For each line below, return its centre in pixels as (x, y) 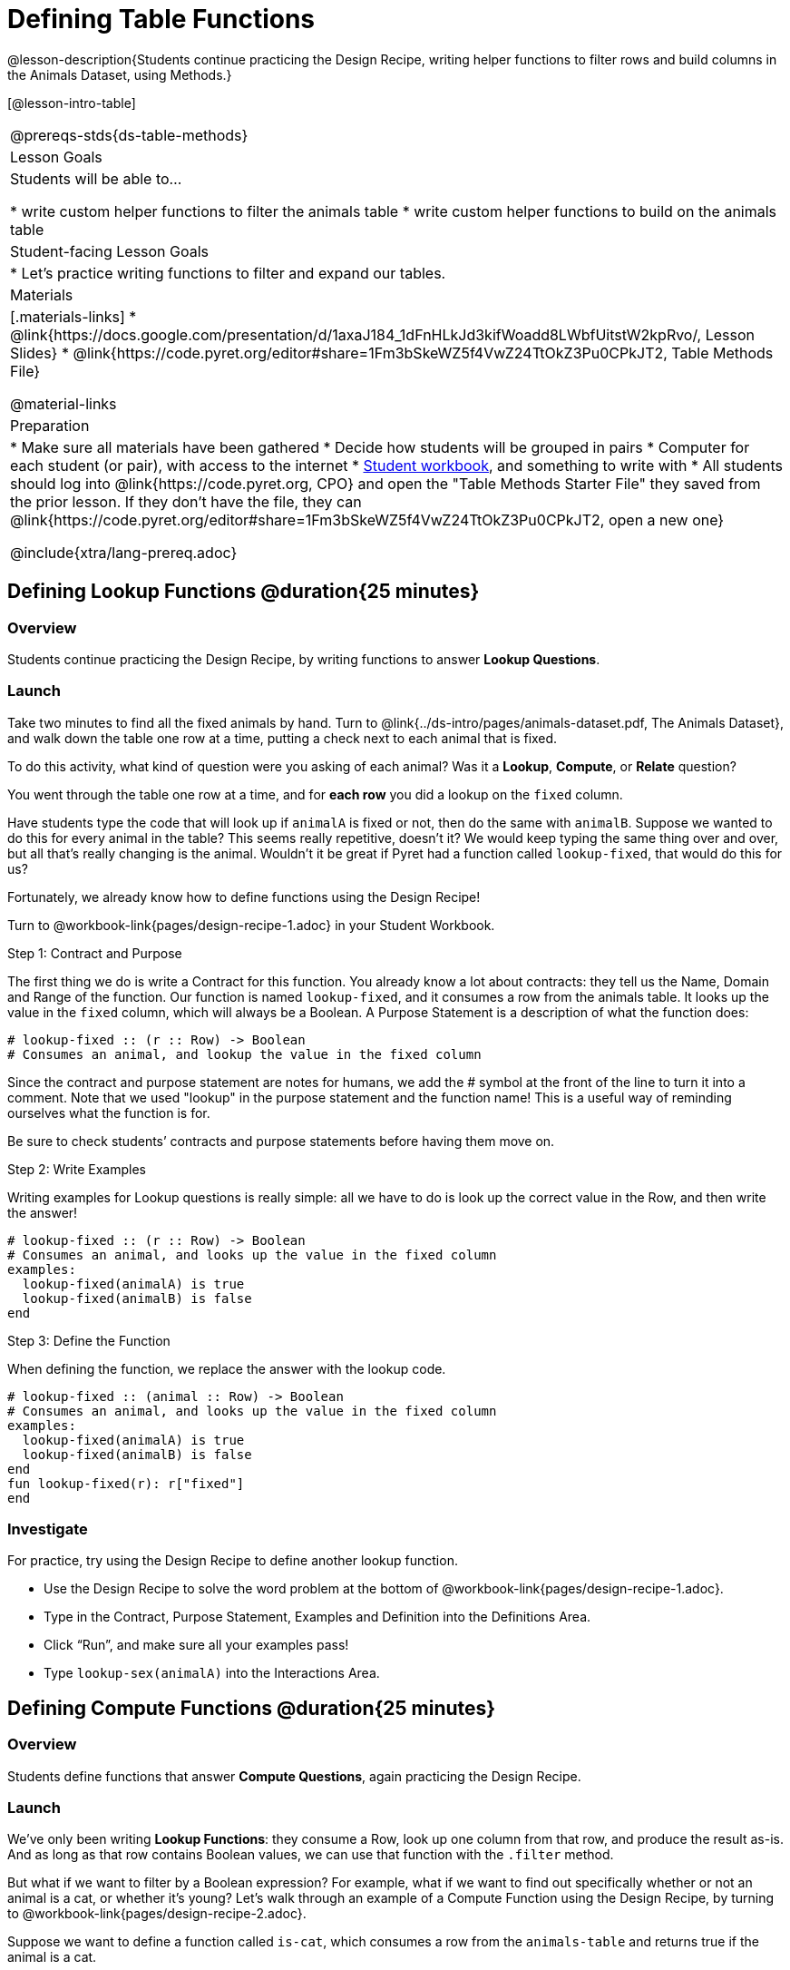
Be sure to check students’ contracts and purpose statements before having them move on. (281, 1141)
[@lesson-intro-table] (72, 103)
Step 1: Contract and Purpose (95, 953)
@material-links (63, 403)
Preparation (50, 425)
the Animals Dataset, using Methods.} (120, 74)
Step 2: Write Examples (77, 1169)
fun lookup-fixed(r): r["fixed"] (126, 1483)
